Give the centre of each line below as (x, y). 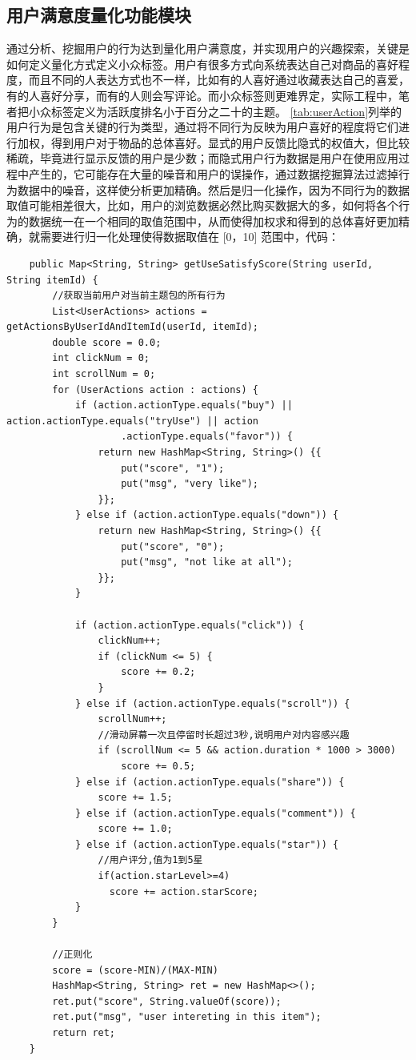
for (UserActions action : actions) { (155, 389)
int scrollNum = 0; (104, 374)
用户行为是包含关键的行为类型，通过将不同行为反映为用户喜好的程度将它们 (202, 127)
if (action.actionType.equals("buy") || (184, 406)
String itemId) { (52, 280)
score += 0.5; (158, 766)
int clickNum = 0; (101, 358)
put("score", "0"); (173, 546)
